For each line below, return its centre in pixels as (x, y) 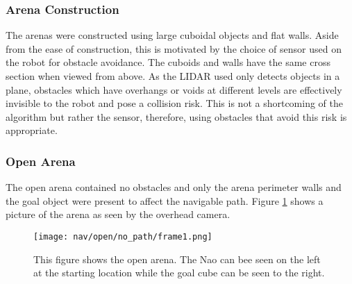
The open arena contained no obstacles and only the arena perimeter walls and (174, 187)
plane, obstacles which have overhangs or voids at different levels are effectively (174, 89)
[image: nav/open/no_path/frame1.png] (123, 236)
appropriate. (32, 130)
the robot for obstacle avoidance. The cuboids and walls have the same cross (168, 62)
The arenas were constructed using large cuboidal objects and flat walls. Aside (172, 35)
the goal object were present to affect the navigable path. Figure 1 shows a (165, 200)
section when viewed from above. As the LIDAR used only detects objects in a (173, 76)
